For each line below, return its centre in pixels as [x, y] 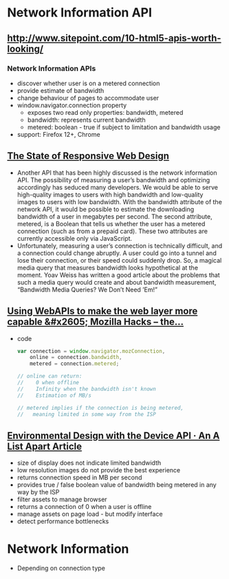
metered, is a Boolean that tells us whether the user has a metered [111, 223]
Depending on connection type [61, 568]
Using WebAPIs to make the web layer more [102, 311]
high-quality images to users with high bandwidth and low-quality [110, 195]
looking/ [25, 48]
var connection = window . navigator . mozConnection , [91, 351]
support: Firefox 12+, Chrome [59, 134]
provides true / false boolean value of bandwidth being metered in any [117, 485]
